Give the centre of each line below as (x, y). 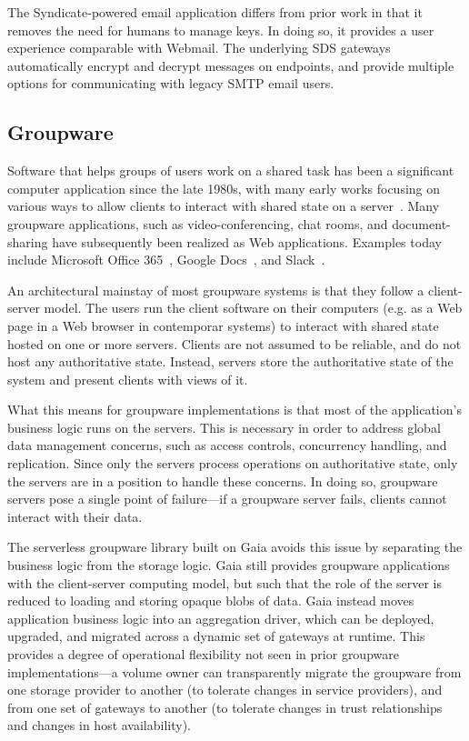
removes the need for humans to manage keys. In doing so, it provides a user (221, 30)
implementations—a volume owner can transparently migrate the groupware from (234, 671)
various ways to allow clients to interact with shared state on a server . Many (224, 206)
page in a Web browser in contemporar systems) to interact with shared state (223, 325)
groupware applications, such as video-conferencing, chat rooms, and (198, 223)
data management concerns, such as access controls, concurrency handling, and (227, 445)
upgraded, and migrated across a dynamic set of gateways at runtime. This (216, 636)
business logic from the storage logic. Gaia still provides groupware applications (229, 565)
